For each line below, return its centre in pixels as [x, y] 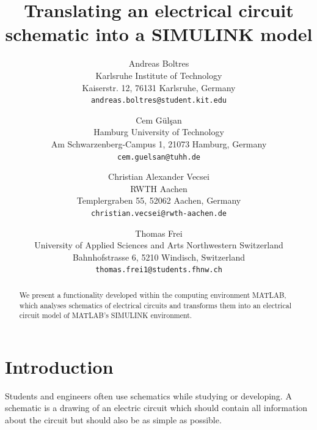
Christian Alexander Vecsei [159, 176]
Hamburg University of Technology [159, 132]
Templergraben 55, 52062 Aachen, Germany [159, 200]
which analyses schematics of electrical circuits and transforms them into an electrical [155, 305]
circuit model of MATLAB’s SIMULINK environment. [106, 315]
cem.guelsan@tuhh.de [159, 157]
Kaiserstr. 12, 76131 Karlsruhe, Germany [159, 87]
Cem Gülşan [159, 120]
